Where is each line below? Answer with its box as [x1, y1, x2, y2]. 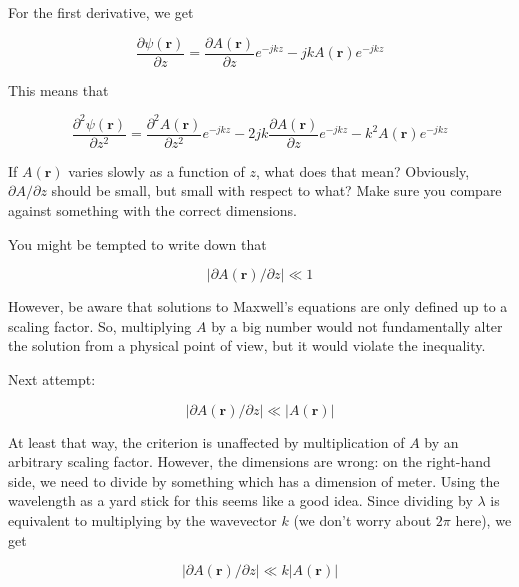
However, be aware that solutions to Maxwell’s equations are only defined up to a [8, 296, 508, 317]
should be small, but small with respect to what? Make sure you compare [51, 180, 502, 201]
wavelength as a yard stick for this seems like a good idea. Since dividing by [8, 490, 473, 511]
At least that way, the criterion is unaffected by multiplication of [8, 431, 405, 452]
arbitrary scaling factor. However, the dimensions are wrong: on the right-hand [8, 451, 491, 472]
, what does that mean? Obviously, [255, 160, 470, 181]
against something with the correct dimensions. [8, 200, 297, 220]
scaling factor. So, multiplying [8, 315, 192, 336]
